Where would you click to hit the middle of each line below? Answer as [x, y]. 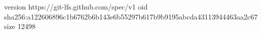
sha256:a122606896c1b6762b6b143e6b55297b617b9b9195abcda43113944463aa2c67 [131, 16]
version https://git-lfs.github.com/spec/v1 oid [76, 6]
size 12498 [20, 26]
